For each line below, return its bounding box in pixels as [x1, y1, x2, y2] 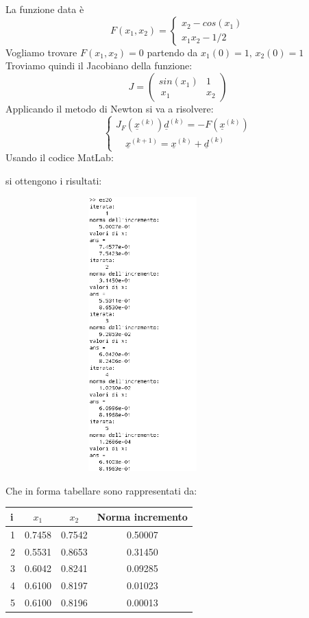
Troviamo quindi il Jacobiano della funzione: [5, 58, 193, 73]
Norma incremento [97, 509, 188, 523]
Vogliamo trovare [5, 45, 77, 59]
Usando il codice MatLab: [5, 150, 114, 165]
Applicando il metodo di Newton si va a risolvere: [5, 101, 214, 115]
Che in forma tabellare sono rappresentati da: [5, 483, 197, 497]
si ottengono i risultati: [5, 173, 102, 187]
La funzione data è [5, 2, 84, 16]
